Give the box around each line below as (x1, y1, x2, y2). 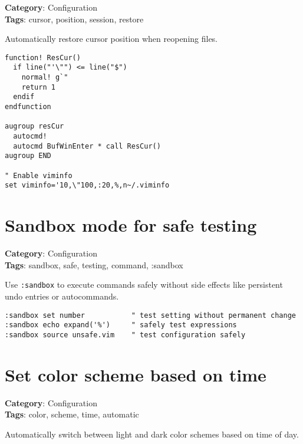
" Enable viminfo (5, 171, 73, 180)
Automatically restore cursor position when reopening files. (5, 32, 218, 45)
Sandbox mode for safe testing (5, 213, 257, 237)
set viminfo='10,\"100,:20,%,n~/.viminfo (5, 181, 170, 190)
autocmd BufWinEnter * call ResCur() (13, 142, 161, 150)
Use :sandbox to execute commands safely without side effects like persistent (5, 278, 283, 291)
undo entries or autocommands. (5, 290, 119, 302)
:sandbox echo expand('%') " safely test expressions (5, 321, 237, 330)
